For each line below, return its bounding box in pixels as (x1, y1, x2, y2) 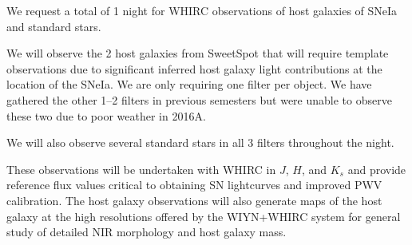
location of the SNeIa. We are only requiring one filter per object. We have (6, 76, 372, 93)
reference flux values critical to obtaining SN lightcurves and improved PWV (6, 176, 382, 193)
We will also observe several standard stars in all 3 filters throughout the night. (6, 134, 394, 151)
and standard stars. (6, 18, 101, 34)
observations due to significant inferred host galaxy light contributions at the (6, 60, 382, 77)
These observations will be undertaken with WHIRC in (6, 160, 276, 177)
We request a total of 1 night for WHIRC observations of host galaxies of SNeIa (6, 2, 398, 18)
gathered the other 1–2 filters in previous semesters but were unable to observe (6, 91, 392, 108)
